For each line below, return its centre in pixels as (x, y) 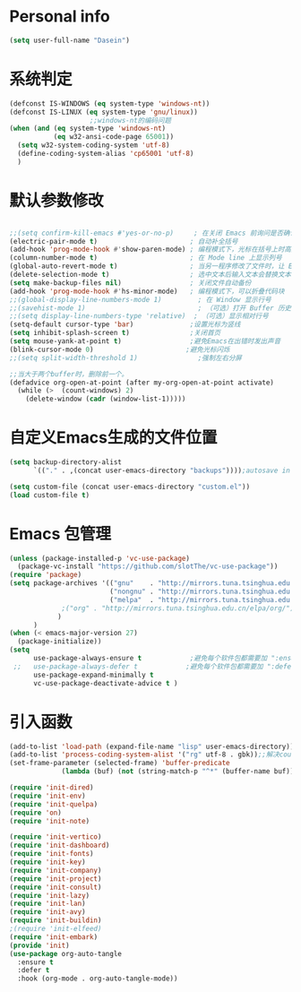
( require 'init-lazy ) (50, 895)
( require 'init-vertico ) (56, 837)
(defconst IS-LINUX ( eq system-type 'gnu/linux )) (104, 112)
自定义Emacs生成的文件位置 (113, 438)
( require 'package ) (46, 575)
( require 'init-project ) (56, 879)
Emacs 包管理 (60, 534)
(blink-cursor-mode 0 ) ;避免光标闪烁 (120, 349)
